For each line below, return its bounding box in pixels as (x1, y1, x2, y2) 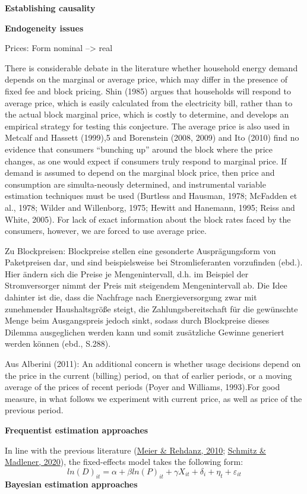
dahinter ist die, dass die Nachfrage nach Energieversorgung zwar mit (5, 291, 257, 303)
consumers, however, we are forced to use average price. (5, 224, 207, 237)
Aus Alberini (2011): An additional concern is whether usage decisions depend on (5, 357, 301, 370)
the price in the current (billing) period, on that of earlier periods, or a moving (5, 369, 292, 381)
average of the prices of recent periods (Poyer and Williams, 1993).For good (5, 381, 280, 393)
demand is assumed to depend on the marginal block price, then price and (5, 166, 275, 179)
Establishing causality (5, 2, 96, 14)
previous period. (5, 404, 64, 416)
